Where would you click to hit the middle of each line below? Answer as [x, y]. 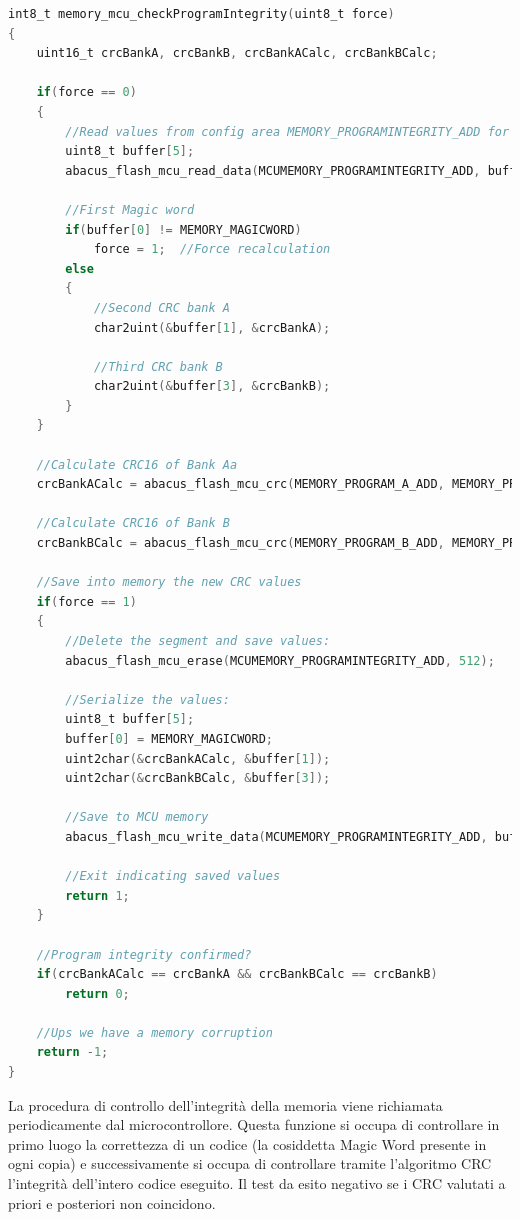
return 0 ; [97, 993]
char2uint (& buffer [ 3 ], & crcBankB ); [212, 386]
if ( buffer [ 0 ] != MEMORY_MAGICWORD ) [183, 229]
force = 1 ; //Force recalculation [212, 249]
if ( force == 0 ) [86, 92]
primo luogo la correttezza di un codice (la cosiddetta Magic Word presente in [247, 1143]
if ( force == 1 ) [86, 601]
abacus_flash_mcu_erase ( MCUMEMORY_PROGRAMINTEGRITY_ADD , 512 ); [280, 660]
